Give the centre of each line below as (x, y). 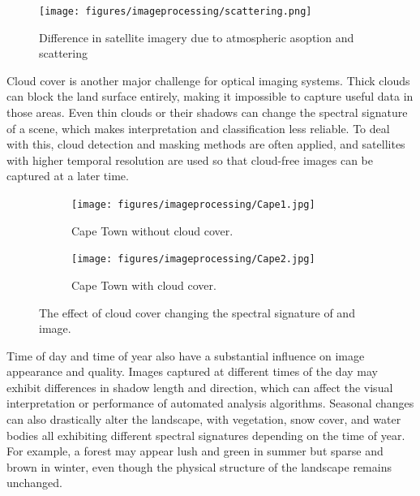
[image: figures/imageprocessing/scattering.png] (176, 11)
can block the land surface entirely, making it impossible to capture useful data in (210, 96)
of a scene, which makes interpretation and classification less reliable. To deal (198, 128)
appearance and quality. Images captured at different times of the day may (192, 371)
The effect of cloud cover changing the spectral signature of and (197, 312)
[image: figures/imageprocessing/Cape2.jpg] (193, 259)
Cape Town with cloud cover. (144, 285)
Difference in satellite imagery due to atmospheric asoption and (197, 37)
